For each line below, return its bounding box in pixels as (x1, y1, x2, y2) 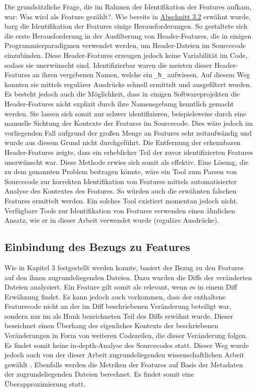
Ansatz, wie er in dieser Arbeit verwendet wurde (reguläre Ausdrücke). (4, 215, 219, 225)
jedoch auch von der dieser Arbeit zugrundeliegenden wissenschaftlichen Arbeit (4, 349, 244, 360)
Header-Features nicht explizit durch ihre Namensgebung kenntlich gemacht (4, 98, 234, 108)
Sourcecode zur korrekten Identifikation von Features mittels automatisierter (4, 176, 237, 186)
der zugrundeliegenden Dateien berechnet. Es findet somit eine (4, 369, 194, 379)
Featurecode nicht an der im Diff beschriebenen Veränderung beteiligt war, (4, 301, 232, 311)
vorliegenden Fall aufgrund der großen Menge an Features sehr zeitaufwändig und (4, 127, 252, 138)
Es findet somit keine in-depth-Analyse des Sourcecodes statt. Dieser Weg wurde (4, 340, 249, 350)
